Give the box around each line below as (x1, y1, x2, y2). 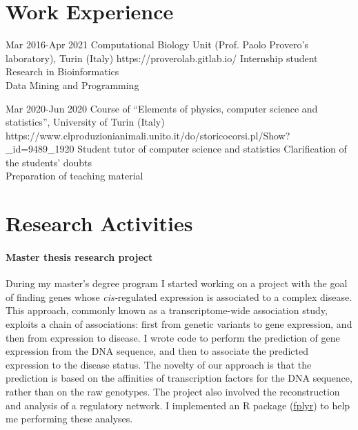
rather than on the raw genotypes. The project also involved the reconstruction (6, 384, 340, 398)
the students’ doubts (6, 155, 92, 169)
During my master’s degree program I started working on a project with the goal (6, 276, 348, 291)
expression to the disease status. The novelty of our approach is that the (6, 357, 312, 371)
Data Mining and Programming (6, 77, 139, 92)
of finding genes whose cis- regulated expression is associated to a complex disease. (6, 289, 352, 304)
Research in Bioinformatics (6, 64, 119, 79)
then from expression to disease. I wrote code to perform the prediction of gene (6, 330, 340, 344)
